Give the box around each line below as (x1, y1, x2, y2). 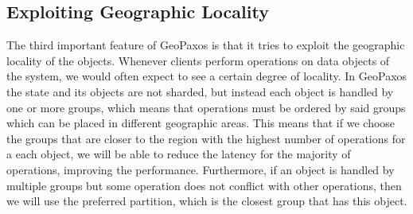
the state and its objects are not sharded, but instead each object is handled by (6, 83, 394, 99)
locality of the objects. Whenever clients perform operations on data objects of (6, 52, 390, 68)
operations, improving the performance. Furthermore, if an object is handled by (6, 161, 395, 177)
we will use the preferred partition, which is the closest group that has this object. (6, 193, 407, 209)
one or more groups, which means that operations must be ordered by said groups (6, 99, 406, 115)
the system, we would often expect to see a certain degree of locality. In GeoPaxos (6, 68, 407, 84)
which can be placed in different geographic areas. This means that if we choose (6, 115, 395, 131)
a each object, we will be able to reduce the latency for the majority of (6, 146, 351, 162)
